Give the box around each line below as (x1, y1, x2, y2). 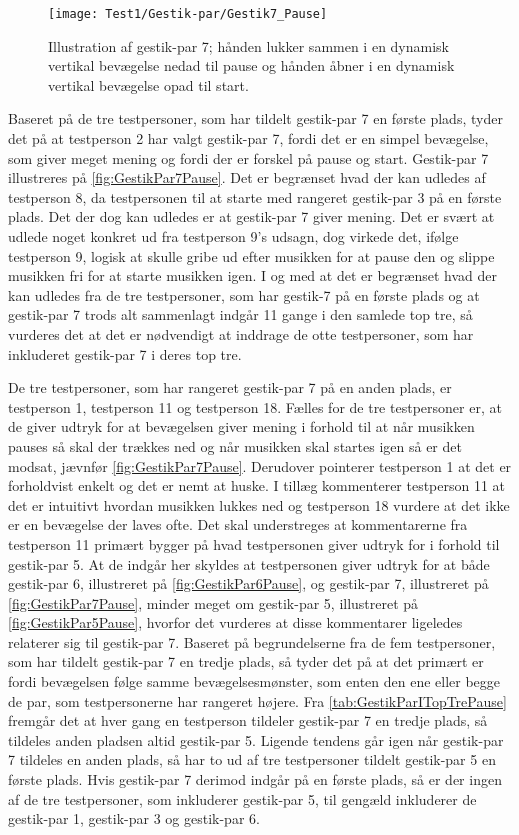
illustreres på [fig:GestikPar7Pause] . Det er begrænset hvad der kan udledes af (8, 167, 486, 188)
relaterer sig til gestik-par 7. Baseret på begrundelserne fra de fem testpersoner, (8, 631, 496, 652)
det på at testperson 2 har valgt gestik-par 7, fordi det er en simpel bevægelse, (8, 128, 489, 149)
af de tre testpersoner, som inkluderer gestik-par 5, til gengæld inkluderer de (8, 788, 477, 809)
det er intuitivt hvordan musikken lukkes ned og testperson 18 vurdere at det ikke (8, 494, 510, 515)
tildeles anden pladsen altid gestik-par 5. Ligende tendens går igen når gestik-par (8, 729, 504, 750)
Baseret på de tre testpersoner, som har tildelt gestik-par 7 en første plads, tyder (8, 108, 503, 129)
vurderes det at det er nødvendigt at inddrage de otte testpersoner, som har (8, 323, 474, 344)
